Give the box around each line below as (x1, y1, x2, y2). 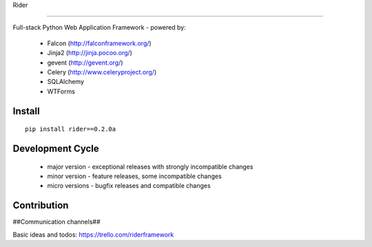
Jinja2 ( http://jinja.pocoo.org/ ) (47, 49, 132, 57)
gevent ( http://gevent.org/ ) (47, 58, 123, 67)
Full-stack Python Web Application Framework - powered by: (12, 23, 186, 32)
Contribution (12, 200, 69, 211)
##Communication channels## (12, 217, 101, 226)
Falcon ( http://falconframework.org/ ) (47, 39, 152, 47)
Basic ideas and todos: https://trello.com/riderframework (12, 230, 174, 239)
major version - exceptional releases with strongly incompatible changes (47, 162, 254, 171)
